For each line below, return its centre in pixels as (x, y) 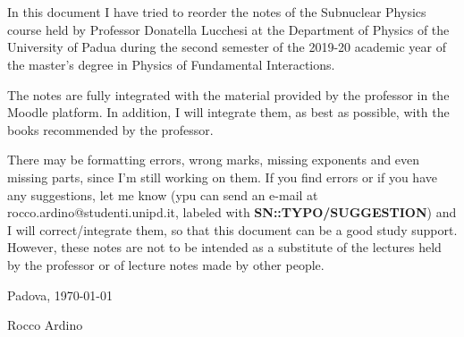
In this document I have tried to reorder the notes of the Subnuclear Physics (217, 12)
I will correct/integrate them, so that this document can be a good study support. (232, 229)
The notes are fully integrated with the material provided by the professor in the (228, 94)
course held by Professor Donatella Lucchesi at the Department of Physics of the (228, 29)
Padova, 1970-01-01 (60, 295)
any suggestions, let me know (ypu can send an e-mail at (163, 194)
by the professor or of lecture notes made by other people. (166, 264)
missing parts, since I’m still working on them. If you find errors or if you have (222, 177)
